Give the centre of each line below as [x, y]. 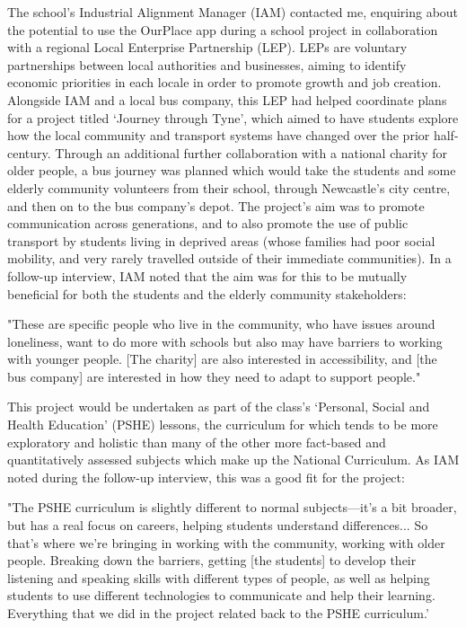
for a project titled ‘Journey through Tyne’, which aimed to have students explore [233, 117]
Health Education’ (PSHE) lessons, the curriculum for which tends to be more [223, 425]
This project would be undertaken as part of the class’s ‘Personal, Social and [219, 407]
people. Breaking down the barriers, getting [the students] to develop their [212, 560]
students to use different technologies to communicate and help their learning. [221, 595]
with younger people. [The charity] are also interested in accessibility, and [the [222, 359]
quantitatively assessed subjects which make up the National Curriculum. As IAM [233, 460]
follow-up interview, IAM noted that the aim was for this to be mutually [207, 275]
